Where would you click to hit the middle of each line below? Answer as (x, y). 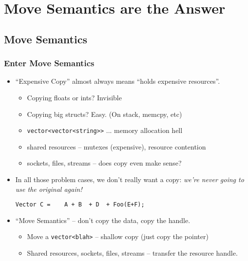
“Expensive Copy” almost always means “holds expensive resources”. (118, 81)
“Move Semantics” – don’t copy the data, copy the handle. (103, 220)
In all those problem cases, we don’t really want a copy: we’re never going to (130, 179)
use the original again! (49, 189)
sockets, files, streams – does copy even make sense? (104, 163)
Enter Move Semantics (49, 63)
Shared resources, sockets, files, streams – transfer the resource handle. (132, 253)
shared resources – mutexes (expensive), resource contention (116, 146)
